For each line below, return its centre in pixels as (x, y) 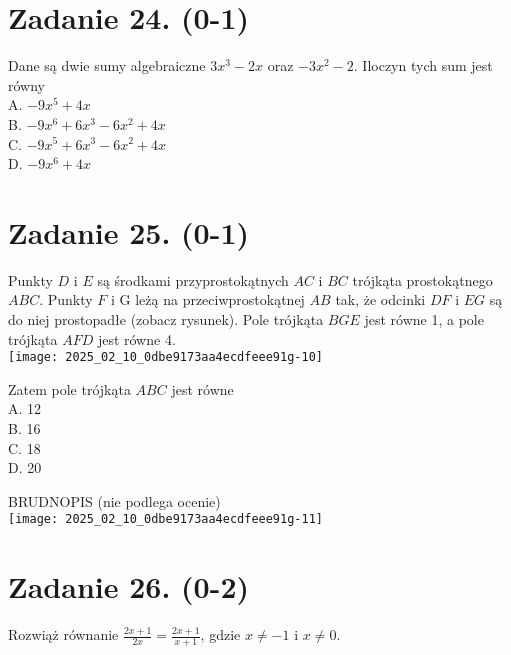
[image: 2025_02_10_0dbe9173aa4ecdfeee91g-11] (165, 519)
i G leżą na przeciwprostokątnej (207, 299)
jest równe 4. (136, 338)
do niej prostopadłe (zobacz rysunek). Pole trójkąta (166, 319)
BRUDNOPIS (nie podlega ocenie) (114, 500)
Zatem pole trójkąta (69, 388)
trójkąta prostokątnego (422, 279)
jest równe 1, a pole (424, 319)
